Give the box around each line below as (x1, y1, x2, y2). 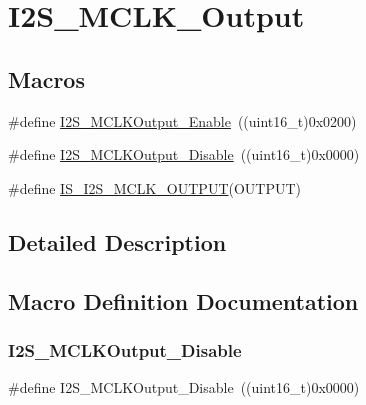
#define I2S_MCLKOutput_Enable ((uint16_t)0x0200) (8, 110, 357, 131)
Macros (8, 63, 85, 94)
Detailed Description (8, 226, 227, 257)
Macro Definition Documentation (8, 285, 359, 316)
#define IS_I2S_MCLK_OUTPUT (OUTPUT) (8, 177, 302, 198)
